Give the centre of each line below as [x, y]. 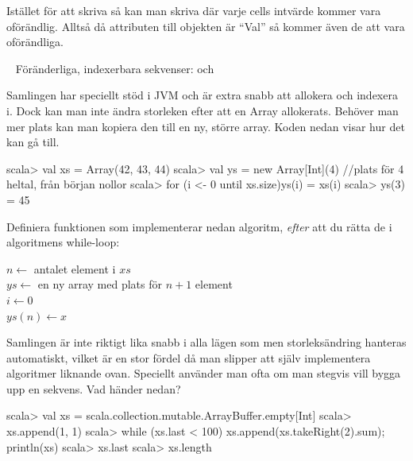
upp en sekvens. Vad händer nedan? [94, 388]
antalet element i [75, 268]
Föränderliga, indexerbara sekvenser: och [115, 68]
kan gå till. [33, 142]
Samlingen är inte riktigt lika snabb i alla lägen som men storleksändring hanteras [206, 342]
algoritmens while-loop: [63, 242]
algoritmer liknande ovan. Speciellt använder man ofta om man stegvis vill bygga [204, 373]
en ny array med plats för [100, 284]
